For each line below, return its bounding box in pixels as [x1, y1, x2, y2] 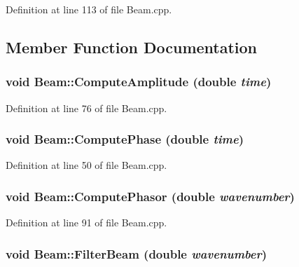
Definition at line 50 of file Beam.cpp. [6, 158, 167, 172]
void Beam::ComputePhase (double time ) [6, 130, 244, 148]
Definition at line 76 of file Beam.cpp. [6, 100, 167, 115]
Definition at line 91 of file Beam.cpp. [6, 215, 167, 230]
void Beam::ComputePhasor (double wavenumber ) [6, 187, 295, 205]
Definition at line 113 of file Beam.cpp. [6, 2, 172, 16]
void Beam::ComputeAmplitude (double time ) [6, 73, 272, 90]
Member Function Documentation [6, 36, 258, 57]
